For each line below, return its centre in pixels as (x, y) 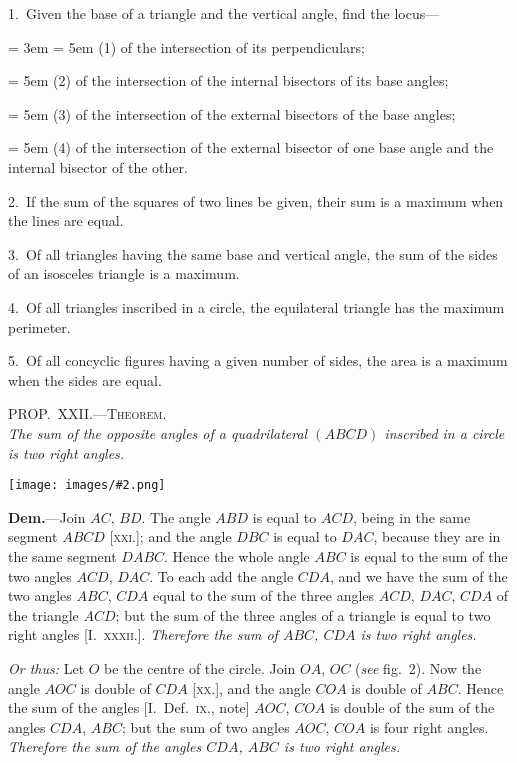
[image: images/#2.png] (87, 485)
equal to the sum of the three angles (264, 595)
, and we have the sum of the (418, 575)
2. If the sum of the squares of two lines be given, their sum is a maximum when (256, 200)
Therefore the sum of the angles (105, 746)
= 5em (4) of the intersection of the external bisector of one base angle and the (251, 147)
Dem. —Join (47, 516)
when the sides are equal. (85, 379)
